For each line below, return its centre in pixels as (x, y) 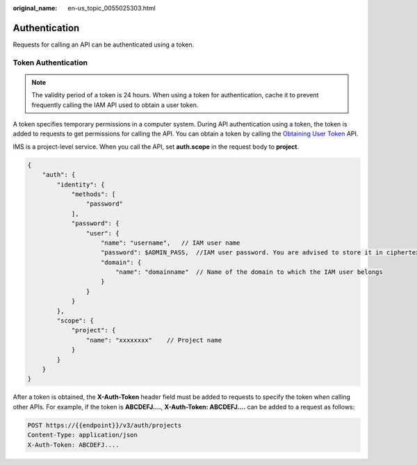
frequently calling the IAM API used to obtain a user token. (115, 105)
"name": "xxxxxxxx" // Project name (154, 340)
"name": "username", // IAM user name (171, 243)
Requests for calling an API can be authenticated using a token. (104, 44)
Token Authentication (50, 63)
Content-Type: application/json (83, 435)
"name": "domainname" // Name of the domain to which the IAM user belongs (249, 272)
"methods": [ (93, 194)
